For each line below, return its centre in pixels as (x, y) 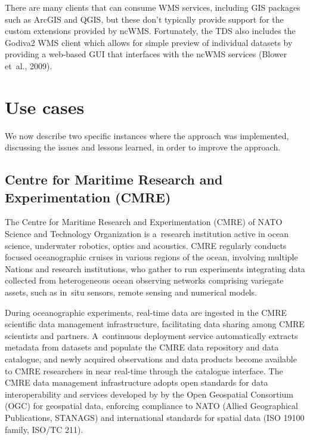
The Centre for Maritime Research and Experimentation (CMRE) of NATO (144, 222)
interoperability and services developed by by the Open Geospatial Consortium (149, 394)
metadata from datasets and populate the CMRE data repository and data (142, 347)
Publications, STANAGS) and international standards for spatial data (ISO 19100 (155, 417)
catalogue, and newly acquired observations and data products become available (151, 359)
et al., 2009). (29, 65)
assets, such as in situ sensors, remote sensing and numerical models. (131, 292)
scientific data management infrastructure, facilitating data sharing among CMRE (155, 324)
